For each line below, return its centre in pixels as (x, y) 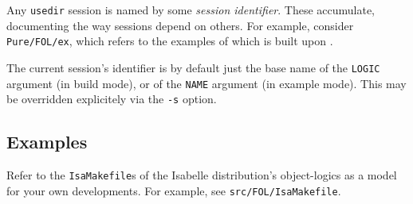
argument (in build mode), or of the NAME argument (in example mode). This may (206, 83)
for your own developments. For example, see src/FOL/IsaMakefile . (174, 190)
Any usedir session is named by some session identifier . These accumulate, (191, 10)
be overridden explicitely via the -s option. (112, 99)
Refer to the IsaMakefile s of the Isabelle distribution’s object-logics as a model (202, 175)
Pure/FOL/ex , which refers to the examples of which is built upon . (170, 41)
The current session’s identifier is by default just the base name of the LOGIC (193, 67)
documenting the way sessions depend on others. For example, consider (180, 25)
